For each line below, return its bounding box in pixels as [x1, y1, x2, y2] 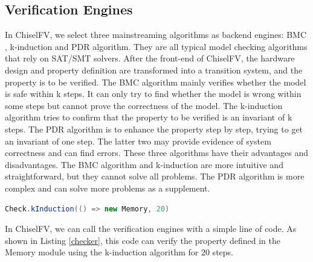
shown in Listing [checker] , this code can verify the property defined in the [5, 234, 280, 246]
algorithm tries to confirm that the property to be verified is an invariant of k [5, 111, 292, 123]
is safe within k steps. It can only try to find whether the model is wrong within [5, 87, 302, 100]
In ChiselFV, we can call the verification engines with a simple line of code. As [5, 222, 297, 235]
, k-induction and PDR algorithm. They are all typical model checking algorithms [5, 40, 308, 52]
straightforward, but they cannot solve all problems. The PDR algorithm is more [5, 170, 305, 182]
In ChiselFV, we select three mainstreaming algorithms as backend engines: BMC [5, 28, 307, 41]
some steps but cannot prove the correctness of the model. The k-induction [5, 99, 283, 111]
